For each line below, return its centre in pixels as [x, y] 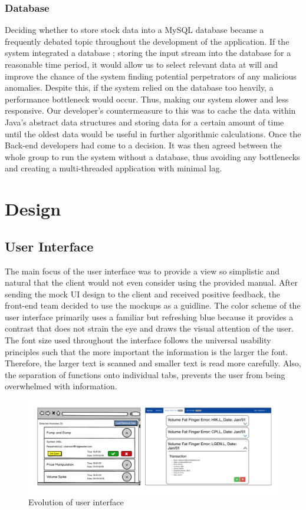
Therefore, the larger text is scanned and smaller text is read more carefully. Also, [153, 363]
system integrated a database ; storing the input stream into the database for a [148, 53]
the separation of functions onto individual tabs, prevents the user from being [145, 374]
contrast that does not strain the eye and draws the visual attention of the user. [149, 328]
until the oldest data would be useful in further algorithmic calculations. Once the [153, 133]
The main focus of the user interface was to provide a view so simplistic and [142, 271]
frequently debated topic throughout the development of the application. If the [147, 41]
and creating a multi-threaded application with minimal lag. [113, 168]
